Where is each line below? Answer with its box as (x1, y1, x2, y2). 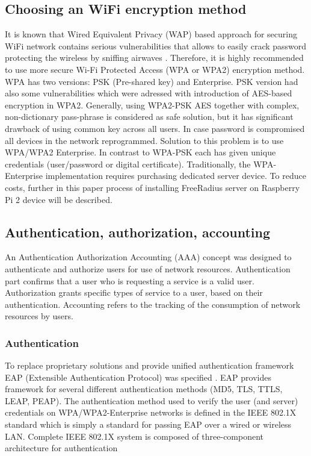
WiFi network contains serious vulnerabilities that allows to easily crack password (5, 39, 307, 52)
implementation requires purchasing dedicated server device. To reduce (45, 169, 306, 182)
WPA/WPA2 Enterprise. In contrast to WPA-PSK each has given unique (5, 146, 276, 158)
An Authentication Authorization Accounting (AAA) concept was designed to (5, 251, 292, 263)
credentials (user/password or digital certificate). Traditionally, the (5, 157, 251, 170)
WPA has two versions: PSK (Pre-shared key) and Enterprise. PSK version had (5, 75, 298, 87)
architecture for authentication (5, 442, 118, 454)
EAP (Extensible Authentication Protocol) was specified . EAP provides (5, 370, 271, 383)
